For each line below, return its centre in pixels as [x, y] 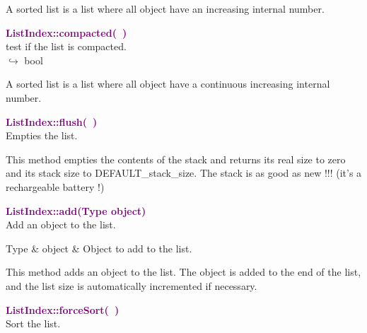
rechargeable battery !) [55, 186]
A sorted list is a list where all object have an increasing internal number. [165, 8]
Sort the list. [33, 323]
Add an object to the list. [61, 224]
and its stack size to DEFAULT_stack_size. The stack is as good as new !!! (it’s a [184, 173]
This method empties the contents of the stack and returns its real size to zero [176, 159]
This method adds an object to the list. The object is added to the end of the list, [183, 272]
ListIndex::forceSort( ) [63, 309]
